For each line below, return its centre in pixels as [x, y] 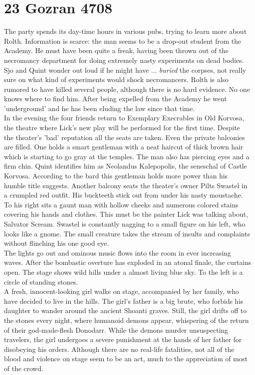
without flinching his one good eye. [57, 243]
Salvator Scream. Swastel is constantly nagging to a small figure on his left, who [125, 224]
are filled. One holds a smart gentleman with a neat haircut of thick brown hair [124, 147]
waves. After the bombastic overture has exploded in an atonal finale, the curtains [128, 262]
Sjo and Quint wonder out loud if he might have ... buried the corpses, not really [125, 70]
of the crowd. [24, 368]
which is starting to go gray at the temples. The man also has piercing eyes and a [127, 156]
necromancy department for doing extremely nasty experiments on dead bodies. [124, 60]
